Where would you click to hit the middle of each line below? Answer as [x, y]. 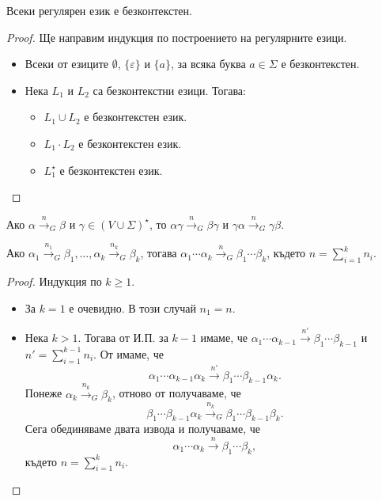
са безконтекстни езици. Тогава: [169, 90]
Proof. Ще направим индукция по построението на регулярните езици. [177, 37]
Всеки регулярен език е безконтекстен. [99, 10]
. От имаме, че [129, 353]
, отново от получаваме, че [176, 393]
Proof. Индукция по [54, 281]
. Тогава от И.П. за [123, 338]
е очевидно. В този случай [132, 307]
